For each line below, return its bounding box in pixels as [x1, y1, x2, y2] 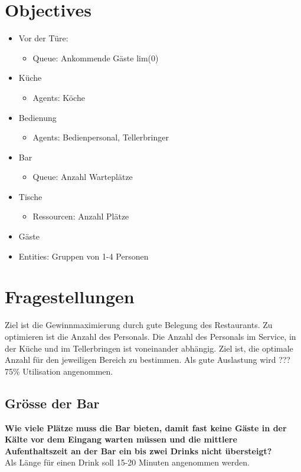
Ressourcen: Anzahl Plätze [32, 210, 129, 222]
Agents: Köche [32, 91, 85, 103]
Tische [18, 190, 42, 202]
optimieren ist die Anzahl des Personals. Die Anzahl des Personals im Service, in [5, 330, 296, 342]
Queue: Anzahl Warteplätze [32, 171, 133, 183]
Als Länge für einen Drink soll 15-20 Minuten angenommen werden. [5, 456, 250, 468]
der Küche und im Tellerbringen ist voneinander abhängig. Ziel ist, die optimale [5, 342, 293, 354]
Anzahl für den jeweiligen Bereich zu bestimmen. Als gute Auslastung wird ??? [5, 353, 290, 366]
